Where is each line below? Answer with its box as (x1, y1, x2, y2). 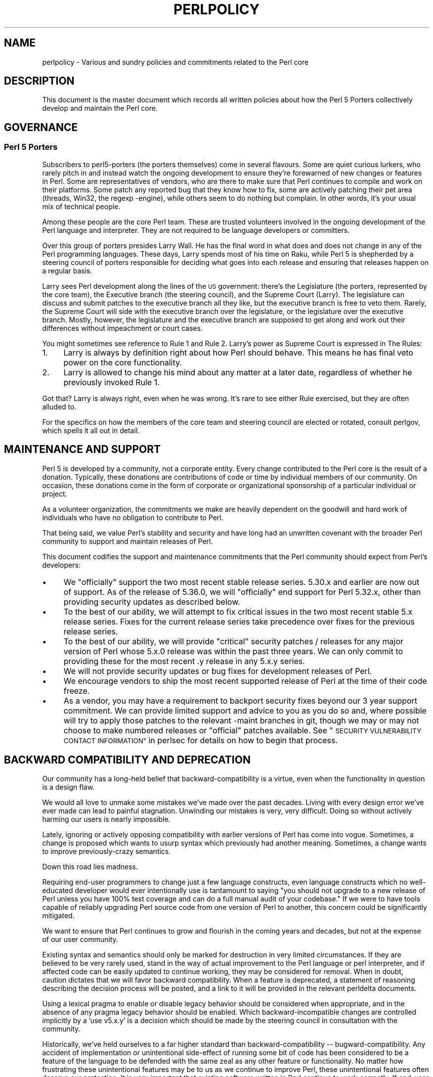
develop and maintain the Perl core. (42, 104, 158, 113)
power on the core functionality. (63, 357, 182, 367)
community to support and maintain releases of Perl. (42, 537, 213, 545)
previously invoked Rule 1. (63, 377, 160, 387)
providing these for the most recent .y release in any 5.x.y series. (63, 656, 305, 666)
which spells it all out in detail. (42, 426, 140, 435)
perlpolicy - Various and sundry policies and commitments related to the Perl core (42, 57, 309, 66)
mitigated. (42, 911, 75, 920)
